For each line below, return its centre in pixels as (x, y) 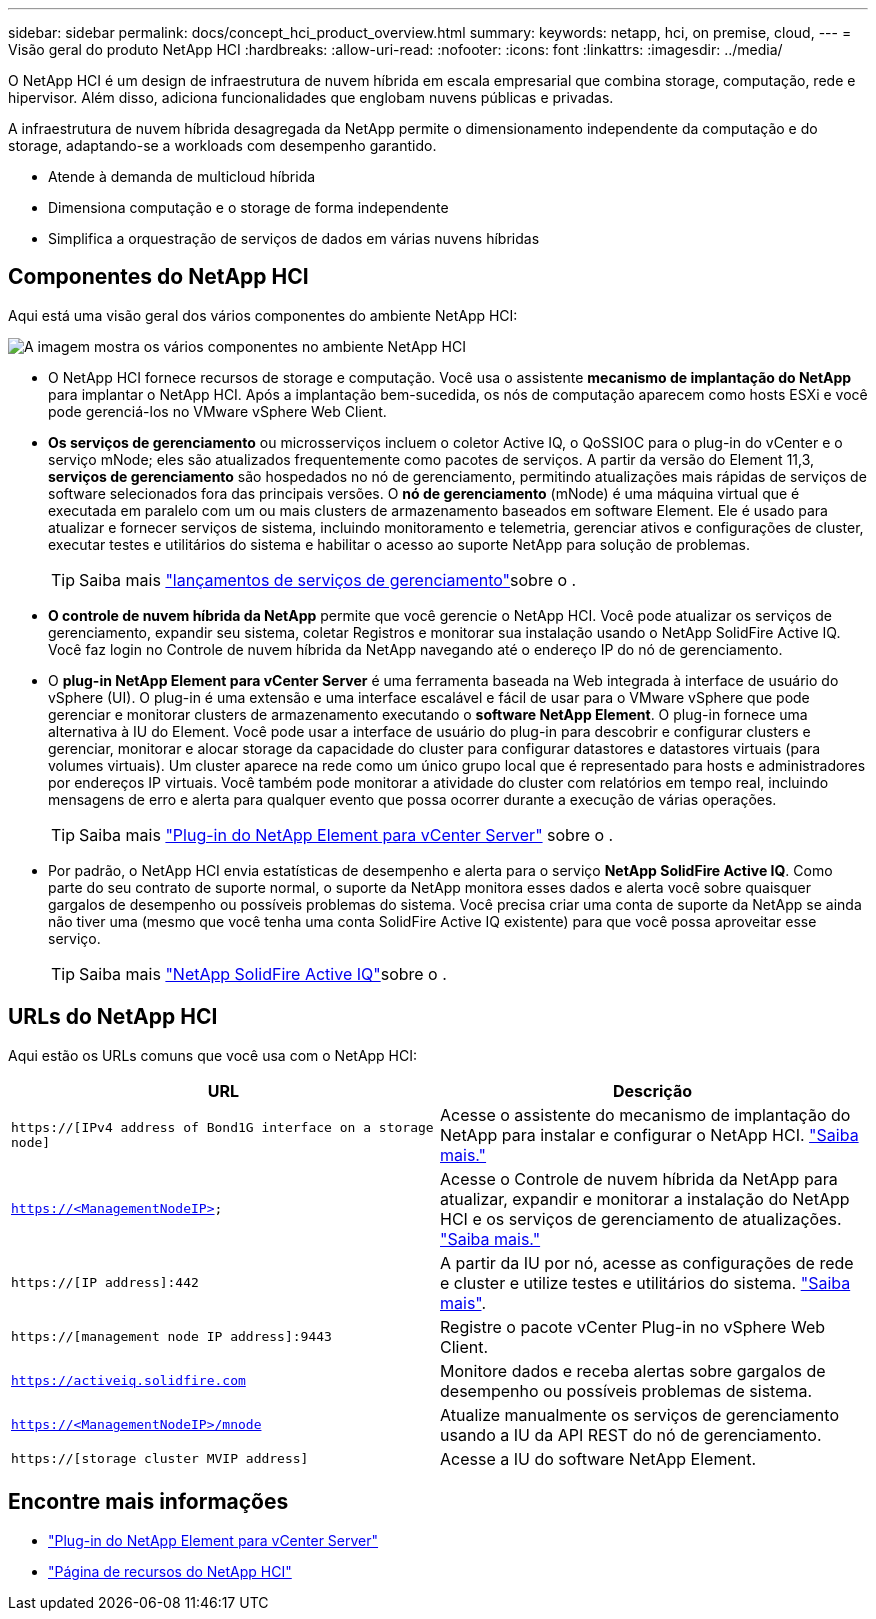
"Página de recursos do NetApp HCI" (170, 1571)
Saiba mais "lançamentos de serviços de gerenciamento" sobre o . (328, 579)
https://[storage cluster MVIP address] (160, 1459)
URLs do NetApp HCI (113, 1017)
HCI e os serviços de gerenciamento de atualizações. (641, 1218)
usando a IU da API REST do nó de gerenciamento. (631, 1434)
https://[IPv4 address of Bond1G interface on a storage (222, 1127)
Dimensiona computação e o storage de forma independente (248, 207)
